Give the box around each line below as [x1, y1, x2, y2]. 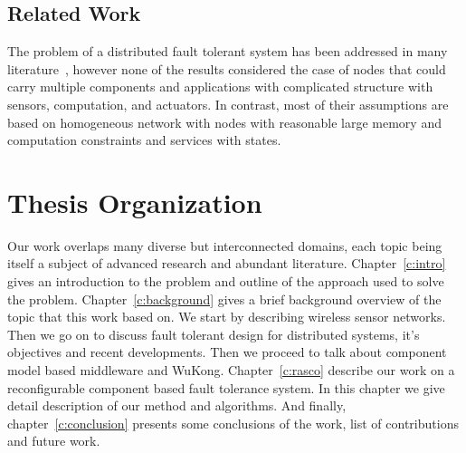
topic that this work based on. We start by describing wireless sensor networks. [7, 307, 446, 326]
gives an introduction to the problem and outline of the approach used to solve [7, 272, 444, 291]
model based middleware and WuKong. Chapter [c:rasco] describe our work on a [7, 361, 455, 380]
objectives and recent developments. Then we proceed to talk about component [7, 342, 447, 361]
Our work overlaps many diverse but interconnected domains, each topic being [7, 236, 442, 255]
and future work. [7, 431, 100, 450]
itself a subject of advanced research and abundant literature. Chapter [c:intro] [7, 254, 446, 273]
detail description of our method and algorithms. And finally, [7, 396, 347, 415]
